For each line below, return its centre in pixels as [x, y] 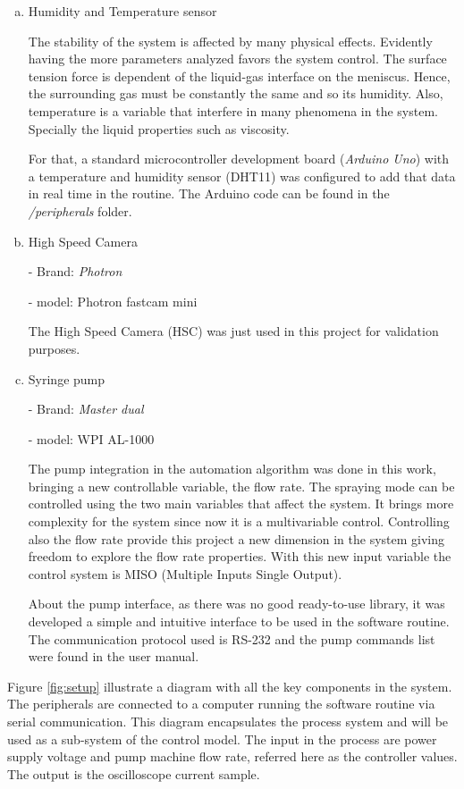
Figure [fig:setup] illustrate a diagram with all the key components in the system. [230, 686]
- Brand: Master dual [86, 409]
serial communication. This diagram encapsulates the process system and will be [228, 721]
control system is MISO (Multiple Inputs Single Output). [185, 573]
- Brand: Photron [75, 271]
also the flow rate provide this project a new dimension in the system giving [236, 538]
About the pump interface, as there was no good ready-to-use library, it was [236, 604]
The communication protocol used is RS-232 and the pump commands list [232, 638]
